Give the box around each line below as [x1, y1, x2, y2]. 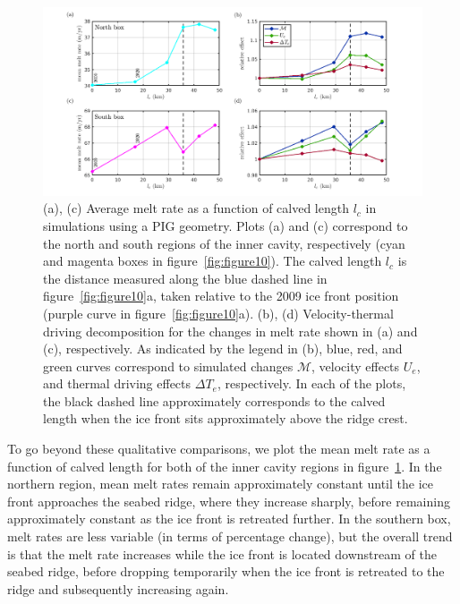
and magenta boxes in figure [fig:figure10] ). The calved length [43, 251, 382, 270]
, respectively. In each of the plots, [217, 374, 406, 393]
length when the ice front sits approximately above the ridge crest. [43, 409, 408, 428]
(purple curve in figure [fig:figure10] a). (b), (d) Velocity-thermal [43, 303, 394, 322]
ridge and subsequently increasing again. [7, 579, 229, 598]
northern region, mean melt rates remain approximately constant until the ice [7, 474, 433, 493]
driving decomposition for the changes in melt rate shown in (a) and [43, 321, 418, 340]
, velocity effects [311, 356, 400, 375]
